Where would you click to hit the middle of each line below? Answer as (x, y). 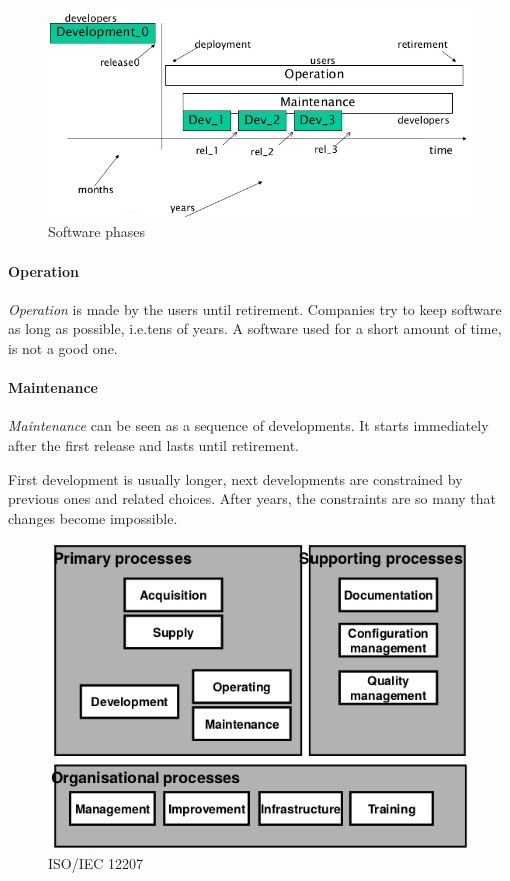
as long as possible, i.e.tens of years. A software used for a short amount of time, (255, 328)
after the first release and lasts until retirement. (153, 444)
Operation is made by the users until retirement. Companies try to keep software (255, 308)
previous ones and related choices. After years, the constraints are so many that (252, 498)
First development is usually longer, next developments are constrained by (235, 478)
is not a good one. (63, 347)
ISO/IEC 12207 (96, 863)
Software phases (97, 231)
